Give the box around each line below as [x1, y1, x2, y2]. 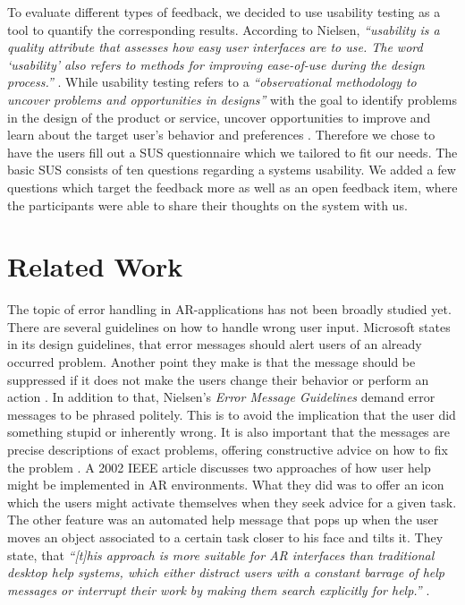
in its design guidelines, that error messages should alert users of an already [7, 335, 422, 354]
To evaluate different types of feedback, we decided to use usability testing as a [7, 3, 441, 21]
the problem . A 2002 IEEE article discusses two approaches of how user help [7, 457, 431, 476]
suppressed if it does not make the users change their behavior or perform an [7, 370, 429, 388]
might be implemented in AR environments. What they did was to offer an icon [7, 475, 444, 494]
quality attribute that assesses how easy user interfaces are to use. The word [7, 38, 423, 56]
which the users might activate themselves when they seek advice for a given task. [7, 492, 457, 511]
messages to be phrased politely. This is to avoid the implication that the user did [7, 405, 456, 423]
